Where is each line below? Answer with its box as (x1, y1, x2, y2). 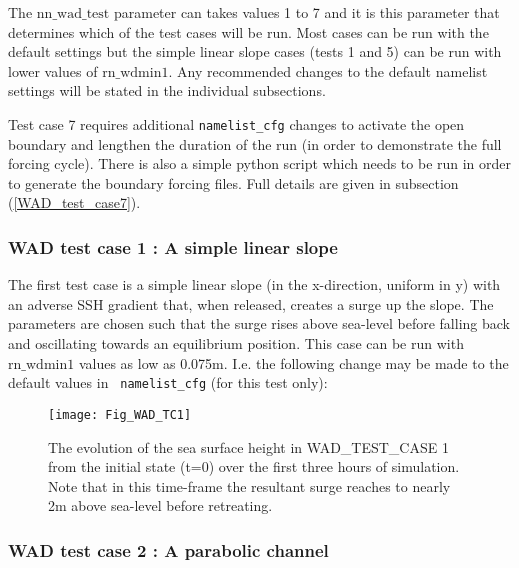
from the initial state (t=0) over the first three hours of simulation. (48, 456, 460, 477)
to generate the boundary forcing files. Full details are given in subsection (8, 172, 459, 193)
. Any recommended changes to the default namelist (168, 60, 488, 81)
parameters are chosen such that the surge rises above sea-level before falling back (8, 313, 510, 334)
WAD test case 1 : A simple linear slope (8, 234, 338, 259)
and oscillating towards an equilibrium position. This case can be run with (8, 333, 464, 353)
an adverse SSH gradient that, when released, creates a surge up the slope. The (8, 293, 494, 314)
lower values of (8, 60, 98, 81)
